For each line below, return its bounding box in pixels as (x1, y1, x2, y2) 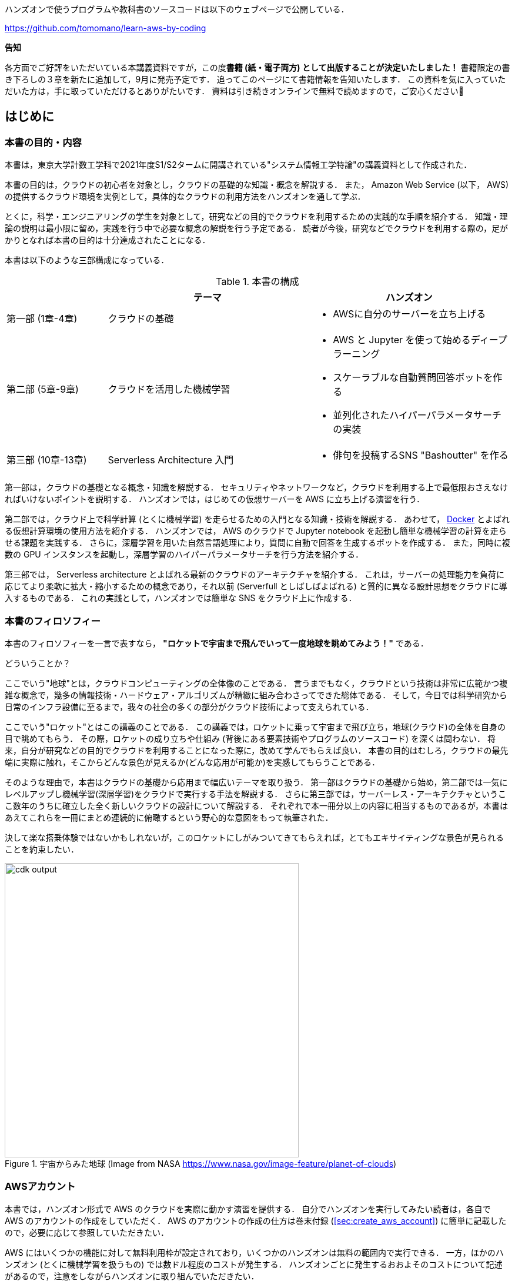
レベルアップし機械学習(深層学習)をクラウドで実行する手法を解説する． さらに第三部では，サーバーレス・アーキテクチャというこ (5, 788, 507, 799)
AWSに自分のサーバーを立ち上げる (333, 308, 486, 320)
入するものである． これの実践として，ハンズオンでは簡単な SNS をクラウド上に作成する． (5, 593, 357, 603)
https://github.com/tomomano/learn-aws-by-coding (5, 23, 206, 33)
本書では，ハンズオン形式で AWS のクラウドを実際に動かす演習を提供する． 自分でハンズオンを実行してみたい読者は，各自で (5, 1203, 491, 1214)
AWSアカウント (5, 1180, 76, 1193)
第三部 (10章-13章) (6, 454, 87, 466)
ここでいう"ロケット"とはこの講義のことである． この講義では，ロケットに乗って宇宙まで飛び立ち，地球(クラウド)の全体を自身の (5, 721, 506, 732)
